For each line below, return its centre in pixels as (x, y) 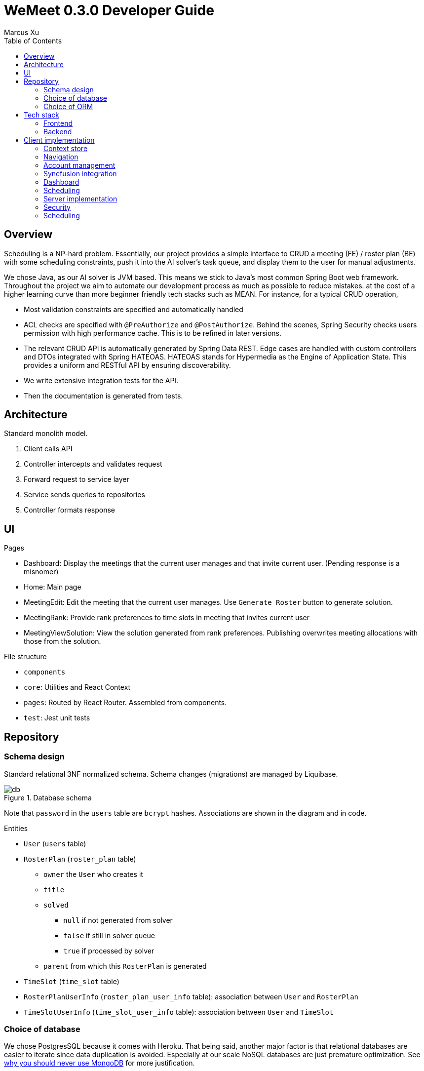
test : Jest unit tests (57, 718)
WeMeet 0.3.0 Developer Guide (109, 10)
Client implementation (59, 140)
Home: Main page (53, 587)
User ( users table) (55, 843)
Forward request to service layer (77, 479)
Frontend (58, 123)
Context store (66, 148)
